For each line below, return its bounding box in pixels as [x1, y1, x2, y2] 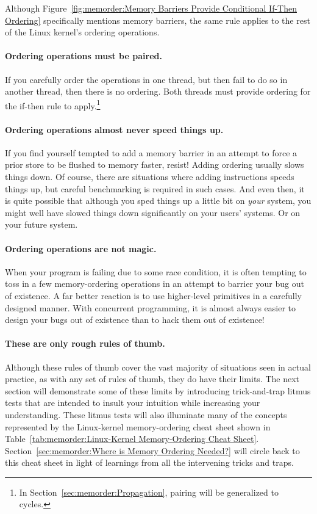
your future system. [5, 218, 78, 231]
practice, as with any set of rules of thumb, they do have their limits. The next [5, 372, 300, 385]
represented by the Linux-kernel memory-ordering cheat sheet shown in [5, 420, 271, 433]
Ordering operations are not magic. [5, 242, 157, 255]
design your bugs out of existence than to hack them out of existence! [5, 313, 265, 326]
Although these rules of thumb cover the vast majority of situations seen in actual [5, 360, 311, 373]
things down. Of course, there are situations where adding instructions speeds [5, 170, 294, 183]
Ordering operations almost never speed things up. [5, 123, 224, 136]
